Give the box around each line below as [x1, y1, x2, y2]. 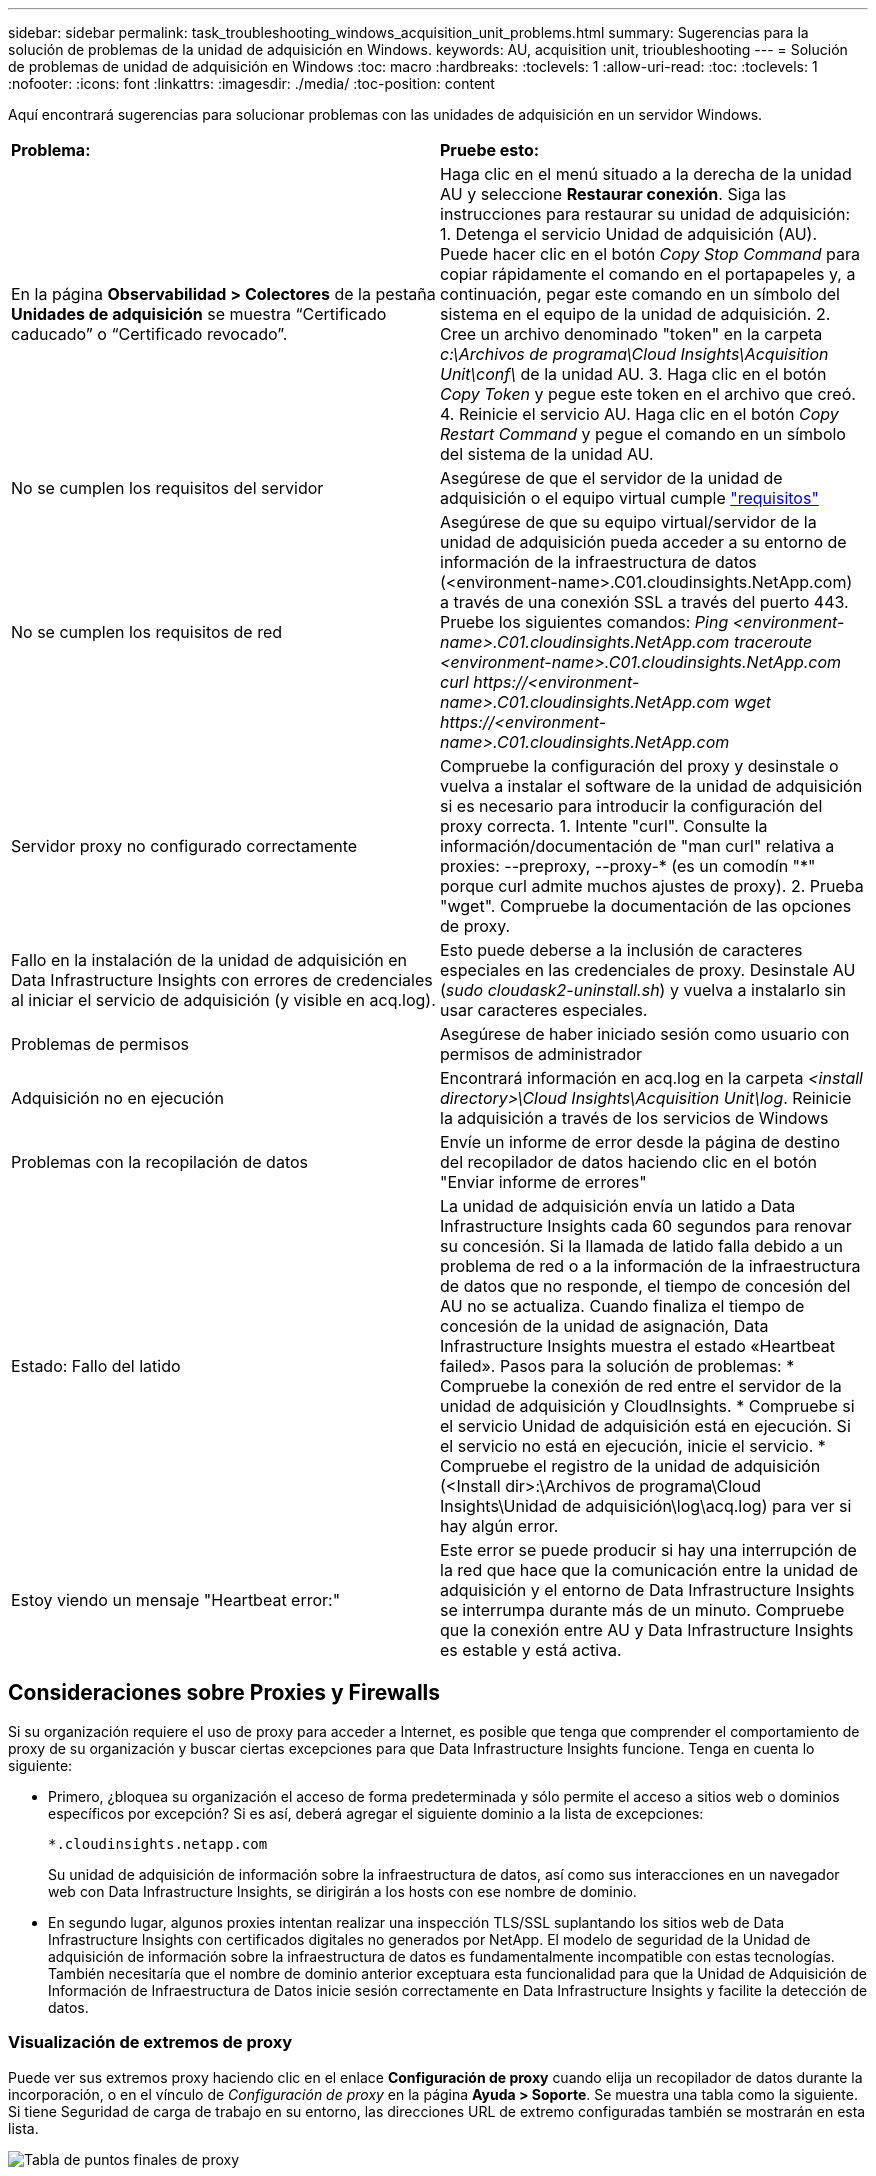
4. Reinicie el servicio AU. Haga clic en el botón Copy [440, 404, 839, 424]
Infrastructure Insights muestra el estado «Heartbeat [440, 1336, 835, 1356]
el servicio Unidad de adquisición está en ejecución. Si [440, 1416, 851, 1436]
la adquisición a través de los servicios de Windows [440, 1108, 829, 1128]
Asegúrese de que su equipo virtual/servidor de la [440, 512, 817, 532]
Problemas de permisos [11, 1034, 189, 1054]
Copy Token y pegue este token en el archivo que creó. [440, 384, 856, 404]
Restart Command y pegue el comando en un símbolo [440, 424, 846, 444]
